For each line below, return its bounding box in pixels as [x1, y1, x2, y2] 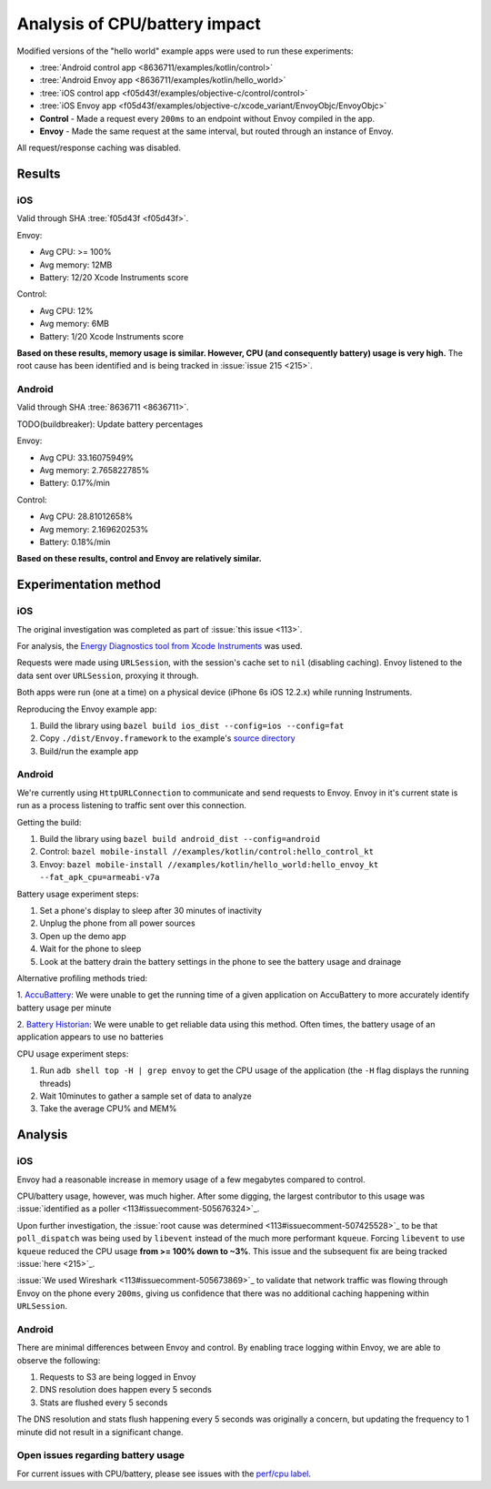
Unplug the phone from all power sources [39, 917, 195, 928]
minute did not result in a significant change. [16, 1426, 184, 1437]
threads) [39, 1078, 72, 1089]
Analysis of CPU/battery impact [16, 14, 261, 34]
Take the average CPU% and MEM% [39, 1103, 177, 1114]
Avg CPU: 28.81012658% [39, 511, 134, 522]
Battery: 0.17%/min [39, 478, 111, 489]
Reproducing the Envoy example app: [16, 704, 157, 714]
